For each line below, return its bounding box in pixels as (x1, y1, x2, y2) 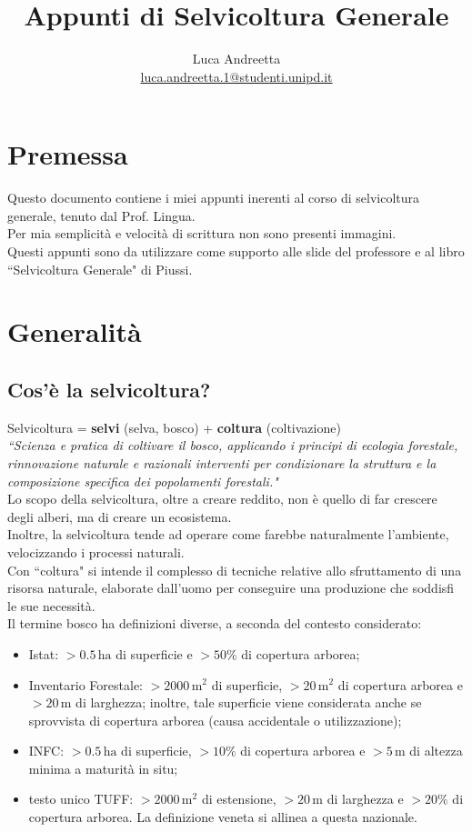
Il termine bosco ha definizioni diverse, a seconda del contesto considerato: (7, 614, 422, 633)
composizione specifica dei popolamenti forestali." (7, 471, 278, 490)
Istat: (28, 644, 59, 663)
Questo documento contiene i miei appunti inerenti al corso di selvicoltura (7, 188, 420, 207)
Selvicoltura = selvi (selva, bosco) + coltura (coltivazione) (7, 417, 341, 436)
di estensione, (201, 789, 276, 808)
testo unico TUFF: (28, 789, 134, 808)
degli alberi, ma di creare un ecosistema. (7, 506, 232, 526)
